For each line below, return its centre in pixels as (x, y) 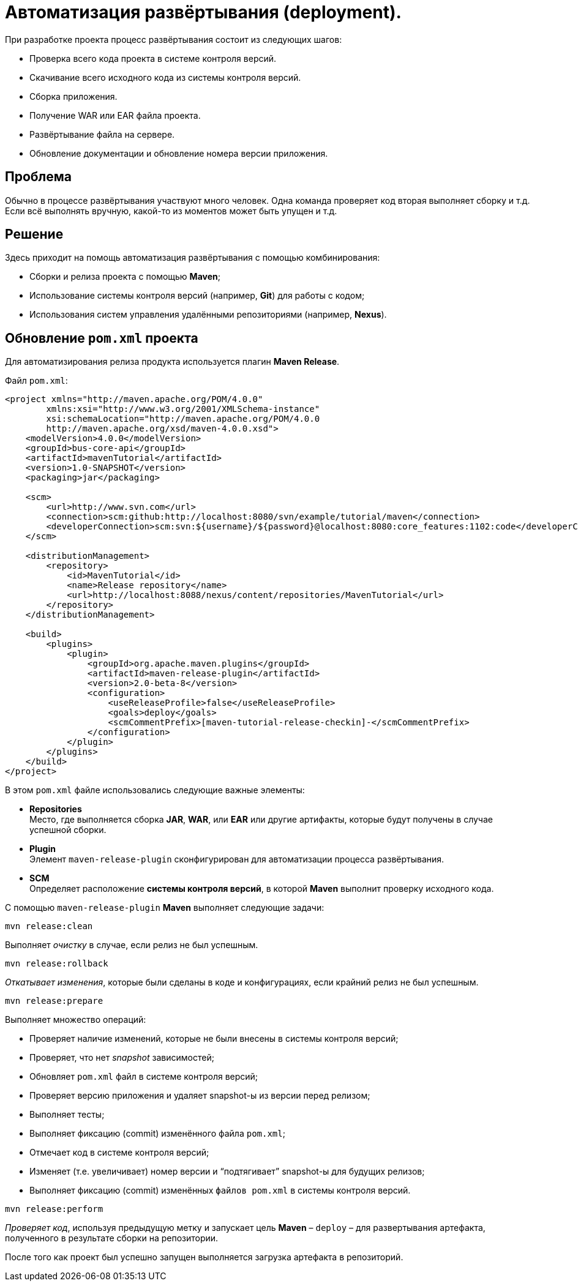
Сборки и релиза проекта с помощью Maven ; (125, 277)
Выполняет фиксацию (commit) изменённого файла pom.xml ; (157, 1134)
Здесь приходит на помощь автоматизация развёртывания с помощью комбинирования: (193, 258)
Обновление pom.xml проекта (102, 338)
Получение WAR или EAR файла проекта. (115, 115)
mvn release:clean (49, 926)
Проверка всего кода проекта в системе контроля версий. (153, 58)
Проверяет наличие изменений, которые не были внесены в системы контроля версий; (214, 1039)
